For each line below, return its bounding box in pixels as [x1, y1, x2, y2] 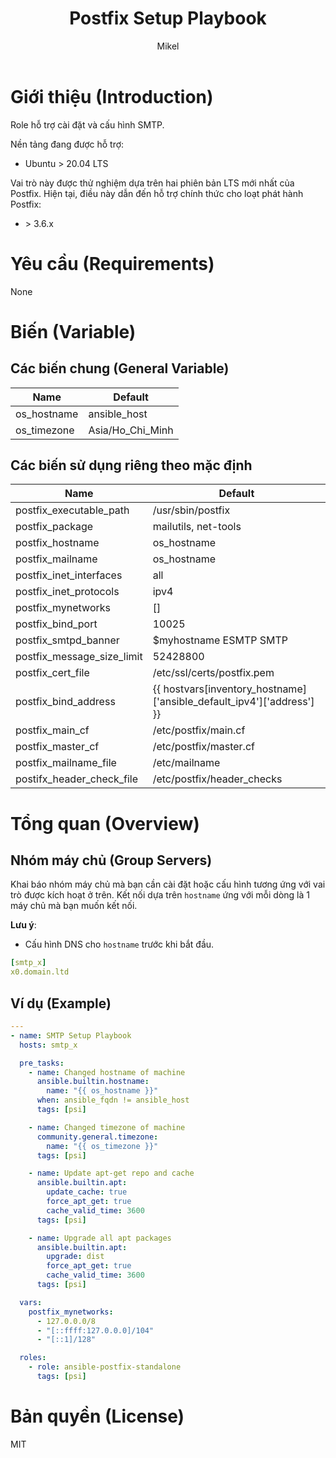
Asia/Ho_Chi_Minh [88, 423, 174, 437]
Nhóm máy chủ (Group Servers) [10, 852, 213, 869]
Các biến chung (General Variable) [10, 360, 230, 377]
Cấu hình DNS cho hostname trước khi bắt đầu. [24, 938, 215, 951]
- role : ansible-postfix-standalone [28, 1362, 182, 1372]
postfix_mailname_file [15, 756, 117, 770]
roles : [19, 1353, 47, 1363]
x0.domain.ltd [10, 967, 70, 977]
